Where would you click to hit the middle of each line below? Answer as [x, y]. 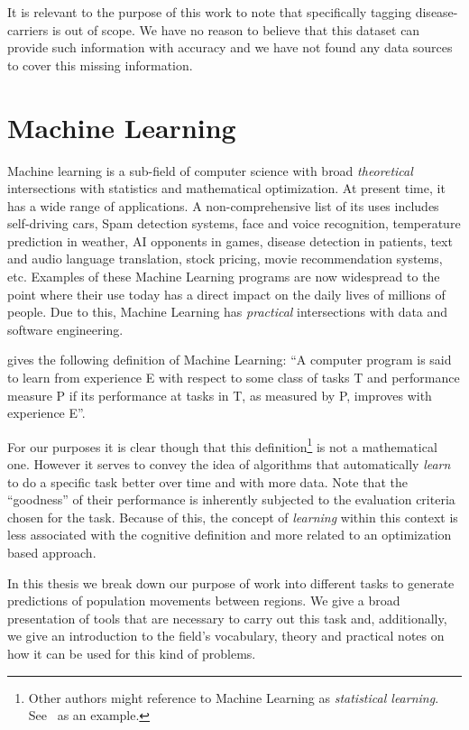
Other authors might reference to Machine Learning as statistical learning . [234, 697]
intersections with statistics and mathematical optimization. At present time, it [226, 188]
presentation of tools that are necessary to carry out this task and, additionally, [227, 618]
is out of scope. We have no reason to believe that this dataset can [236, 29]
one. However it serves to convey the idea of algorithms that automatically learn [229, 464]
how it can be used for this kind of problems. [132, 653]
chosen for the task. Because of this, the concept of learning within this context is [233, 517]
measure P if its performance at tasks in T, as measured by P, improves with [220, 395]
